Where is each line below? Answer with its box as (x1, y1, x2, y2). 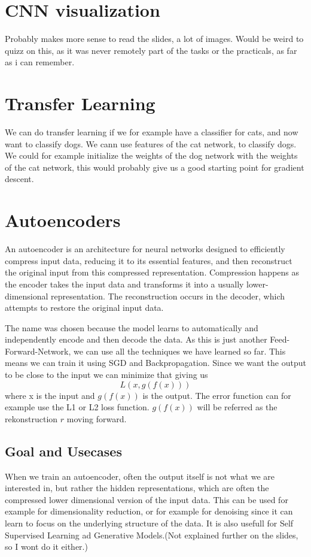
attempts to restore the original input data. (5, 301, 164, 314)
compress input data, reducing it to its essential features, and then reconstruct (5, 254, 292, 267)
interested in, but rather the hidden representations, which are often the (5, 482, 269, 494)
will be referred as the (197, 401, 278, 413)
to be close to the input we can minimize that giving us (5, 368, 208, 381)
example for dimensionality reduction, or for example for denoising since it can (5, 505, 293, 517)
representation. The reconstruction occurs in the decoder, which (51, 289, 285, 302)
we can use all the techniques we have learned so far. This (74, 344, 286, 357)
